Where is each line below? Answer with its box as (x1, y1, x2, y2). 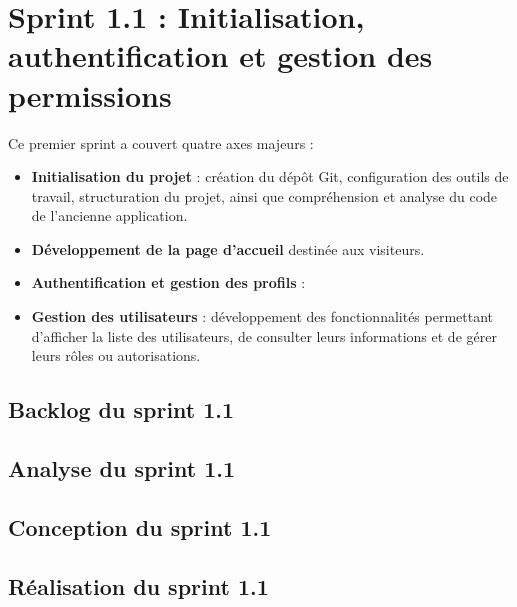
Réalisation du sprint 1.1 (8, 570, 269, 601)
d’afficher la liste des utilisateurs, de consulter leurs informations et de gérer (31, 325, 497, 346)
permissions (8, 74, 172, 115)
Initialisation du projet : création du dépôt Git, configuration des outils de (31, 166, 509, 187)
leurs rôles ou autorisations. (31, 345, 201, 366)
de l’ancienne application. (31, 205, 188, 226)
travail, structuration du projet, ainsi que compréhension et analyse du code (31, 185, 498, 206)
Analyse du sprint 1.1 (8, 453, 236, 484)
